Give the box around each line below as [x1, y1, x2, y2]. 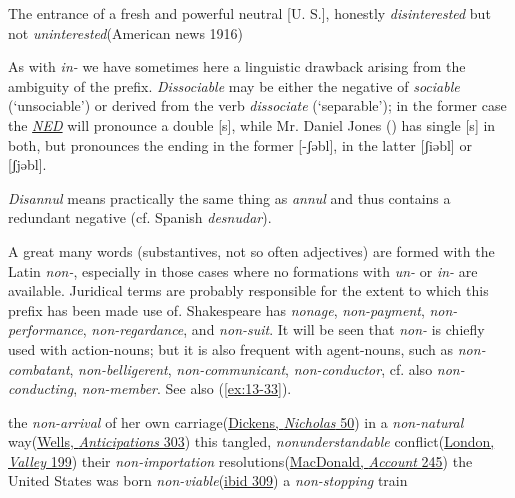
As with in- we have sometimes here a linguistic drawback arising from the [8, 56, 466, 77]
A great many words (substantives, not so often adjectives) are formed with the [8, 240, 495, 261]
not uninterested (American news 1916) [8, 22, 244, 43]
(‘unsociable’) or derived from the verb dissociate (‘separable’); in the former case [8, 95, 507, 116]
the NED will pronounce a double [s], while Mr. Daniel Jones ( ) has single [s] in [8, 114, 496, 135]
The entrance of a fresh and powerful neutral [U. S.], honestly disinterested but [8, 3, 491, 23]
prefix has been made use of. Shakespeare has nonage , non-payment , [8, 299, 425, 320]
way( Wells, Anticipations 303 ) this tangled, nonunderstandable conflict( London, [8, 431, 495, 452]
